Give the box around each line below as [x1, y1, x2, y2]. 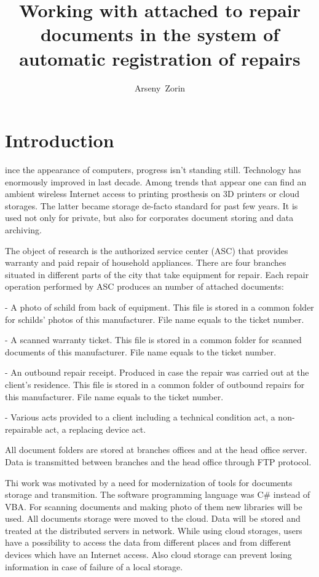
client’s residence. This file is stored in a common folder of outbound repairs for [5, 378, 305, 390]
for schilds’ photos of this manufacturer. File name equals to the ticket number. [5, 312, 304, 325]
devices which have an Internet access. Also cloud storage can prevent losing [5, 548, 292, 561]
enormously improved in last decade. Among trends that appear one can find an [5, 175, 307, 188]
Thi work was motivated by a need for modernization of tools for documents [5, 476, 293, 489]
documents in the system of [40, 21, 280, 47]
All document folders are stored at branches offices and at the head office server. [5, 443, 307, 456]
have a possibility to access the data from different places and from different [5, 536, 291, 549]
